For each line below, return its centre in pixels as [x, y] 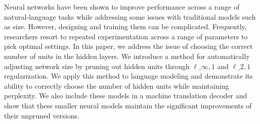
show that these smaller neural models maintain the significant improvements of [128, 105]
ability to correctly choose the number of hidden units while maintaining [117, 85]
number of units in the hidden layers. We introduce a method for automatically [127, 56]
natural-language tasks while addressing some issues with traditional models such [130, 16]
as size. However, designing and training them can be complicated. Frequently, [125, 26]
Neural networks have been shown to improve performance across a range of [122, 7]
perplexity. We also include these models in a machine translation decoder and [126, 96]
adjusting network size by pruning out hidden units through [97, 66]
